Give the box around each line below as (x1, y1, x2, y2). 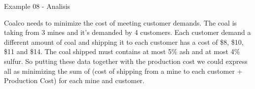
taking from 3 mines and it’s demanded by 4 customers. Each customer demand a (4, 27, 251, 37)
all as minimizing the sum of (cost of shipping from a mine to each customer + (4, 65, 243, 76)
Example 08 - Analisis (4, 1, 71, 11)
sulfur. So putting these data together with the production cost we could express (4, 56, 248, 66)
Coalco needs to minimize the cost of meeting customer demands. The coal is (4, 17, 237, 28)
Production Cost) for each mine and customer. (4, 75, 145, 86)
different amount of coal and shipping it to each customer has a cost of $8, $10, (4, 36, 244, 47)
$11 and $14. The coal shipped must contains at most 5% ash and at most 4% (4, 46, 240, 57)
